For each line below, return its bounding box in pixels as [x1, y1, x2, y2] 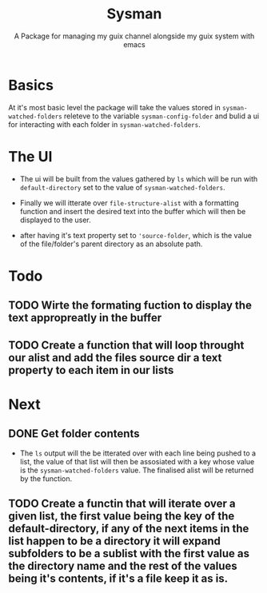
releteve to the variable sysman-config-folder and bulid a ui [63, 111, 260, 121]
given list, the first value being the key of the [8, 509, 235, 523]
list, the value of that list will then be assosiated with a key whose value [19, 456, 255, 466]
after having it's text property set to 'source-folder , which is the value [19, 230, 252, 240]
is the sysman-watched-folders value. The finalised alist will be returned [19, 465, 254, 475]
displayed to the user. [19, 215, 92, 225]
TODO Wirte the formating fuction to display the [8, 299, 252, 312]
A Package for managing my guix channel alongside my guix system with [14, 31, 255, 41]
